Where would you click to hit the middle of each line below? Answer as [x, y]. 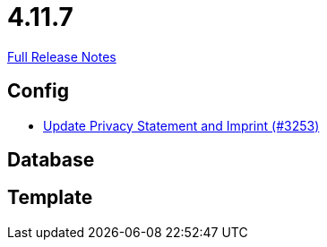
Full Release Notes [62, 56]
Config [38, 91]
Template [50, 198]
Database [51, 160]
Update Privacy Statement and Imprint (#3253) [181, 125]
